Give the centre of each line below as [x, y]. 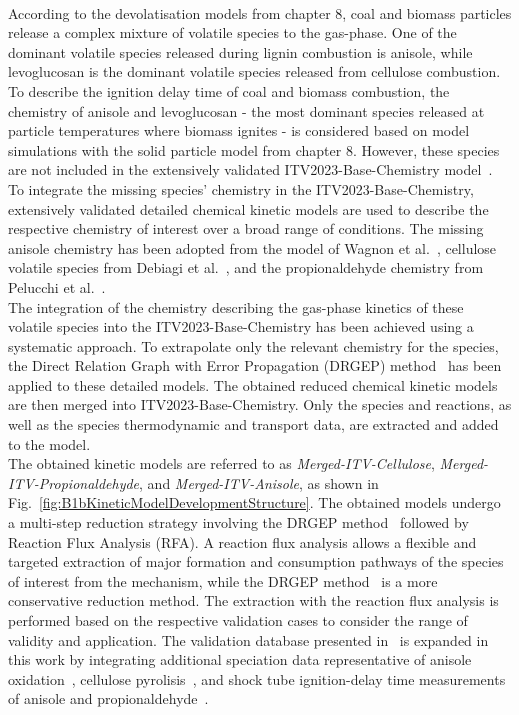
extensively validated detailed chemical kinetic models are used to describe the [248, 208]
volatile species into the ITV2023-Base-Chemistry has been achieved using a [241, 326]
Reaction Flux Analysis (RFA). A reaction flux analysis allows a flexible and [242, 541]
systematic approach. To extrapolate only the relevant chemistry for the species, [253, 345]
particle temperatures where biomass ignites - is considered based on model [239, 130]
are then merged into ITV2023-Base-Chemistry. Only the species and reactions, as [260, 404]
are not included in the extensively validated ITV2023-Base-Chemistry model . [250, 169]
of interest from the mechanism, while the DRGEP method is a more [223, 580]
